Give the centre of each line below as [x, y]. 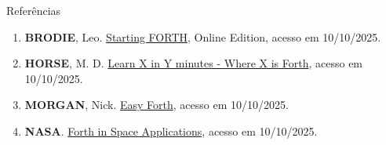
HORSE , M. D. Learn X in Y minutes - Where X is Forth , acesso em [194, 63]
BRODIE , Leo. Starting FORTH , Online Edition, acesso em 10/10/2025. [203, 36]
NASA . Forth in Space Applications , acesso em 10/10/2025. [171, 130]
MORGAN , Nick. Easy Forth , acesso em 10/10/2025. [157, 105]
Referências [34, 10]
